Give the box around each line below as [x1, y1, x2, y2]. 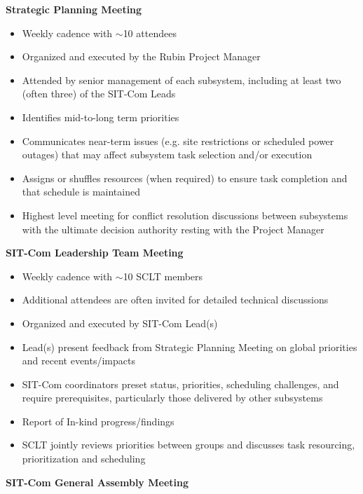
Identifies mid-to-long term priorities [22, 109, 179, 124]
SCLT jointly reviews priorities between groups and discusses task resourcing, [22, 437, 355, 452]
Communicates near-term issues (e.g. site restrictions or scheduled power [22, 133, 334, 148]
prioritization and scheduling [22, 451, 146, 466]
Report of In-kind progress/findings [22, 413, 174, 428]
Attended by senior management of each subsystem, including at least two [22, 72, 341, 87]
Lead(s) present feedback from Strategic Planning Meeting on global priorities [22, 339, 357, 354]
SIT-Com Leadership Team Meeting [6, 245, 184, 260]
